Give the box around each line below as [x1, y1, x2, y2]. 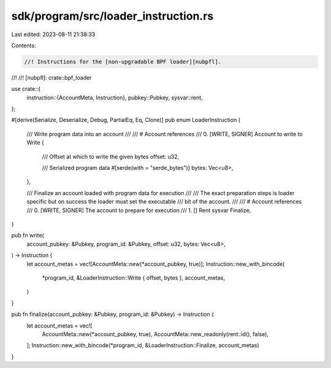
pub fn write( [11, 232, 44, 239]
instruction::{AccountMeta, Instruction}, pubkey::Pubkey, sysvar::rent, [26, 94, 204, 101]
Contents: [11, 42, 36, 49]
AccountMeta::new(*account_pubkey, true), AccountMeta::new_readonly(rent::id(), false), [42, 330, 269, 337]
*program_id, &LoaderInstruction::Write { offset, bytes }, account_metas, [42, 274, 225, 282]
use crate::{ [11, 85, 41, 93]
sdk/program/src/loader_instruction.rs [11, 9, 214, 23]
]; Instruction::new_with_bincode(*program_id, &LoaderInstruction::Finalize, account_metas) [26, 342, 260, 349]
